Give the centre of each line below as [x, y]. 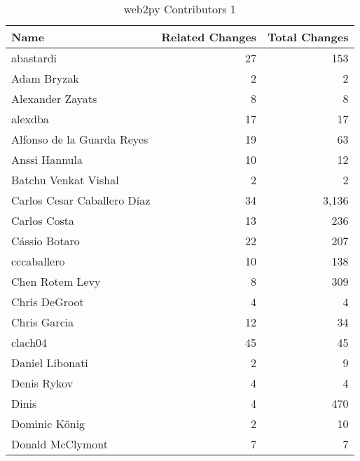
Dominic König [48, 424]
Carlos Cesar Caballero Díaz [81, 200]
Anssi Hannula [47, 159]
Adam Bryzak [45, 78]
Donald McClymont [60, 444]
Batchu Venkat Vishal [65, 180]
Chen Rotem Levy [56, 281]
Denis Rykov [42, 383]
